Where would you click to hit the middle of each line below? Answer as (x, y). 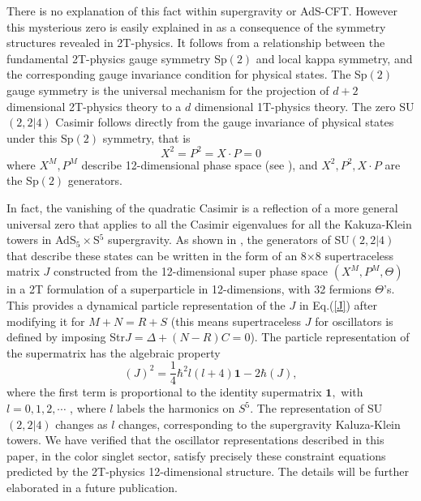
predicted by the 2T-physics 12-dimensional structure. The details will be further (208, 471)
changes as (82, 424)
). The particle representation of (330, 337)
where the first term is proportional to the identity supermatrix (164, 392)
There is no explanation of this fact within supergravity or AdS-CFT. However (202, 11)
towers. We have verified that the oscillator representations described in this (195, 440)
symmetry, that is (146, 137)
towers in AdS (41, 240)
